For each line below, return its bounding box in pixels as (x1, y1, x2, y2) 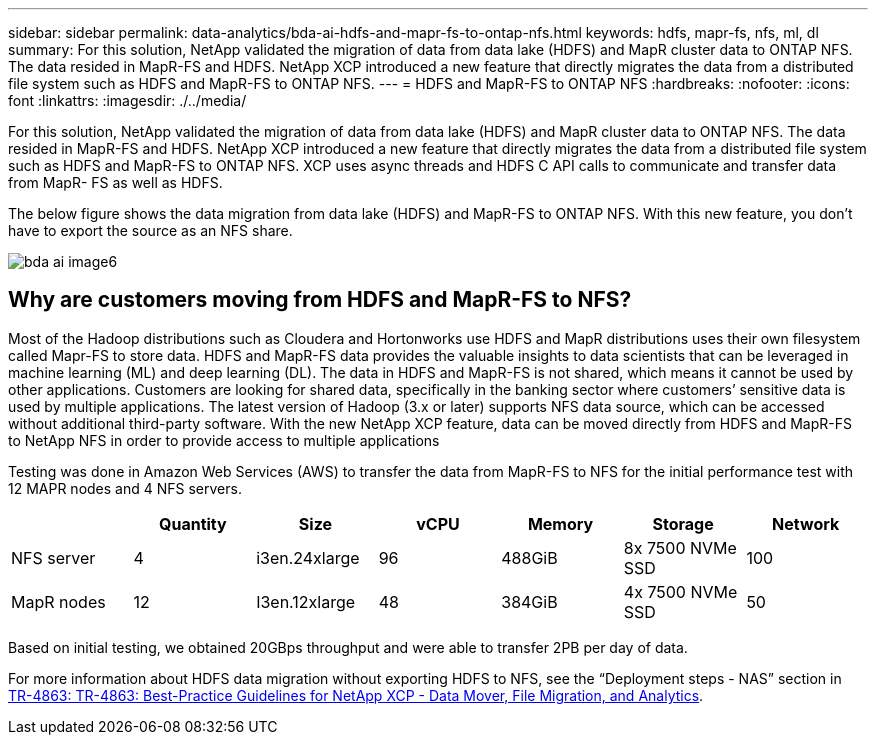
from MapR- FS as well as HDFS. (8, 174, 223, 191)
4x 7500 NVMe (623, 581, 738, 602)
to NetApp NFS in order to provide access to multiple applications (8, 431, 440, 449)
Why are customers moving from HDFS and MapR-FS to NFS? (8, 287, 632, 313)
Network (772, 513, 840, 534)
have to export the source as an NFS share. (8, 222, 293, 239)
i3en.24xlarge (256, 547, 360, 568)
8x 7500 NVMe (623, 537, 737, 558)
